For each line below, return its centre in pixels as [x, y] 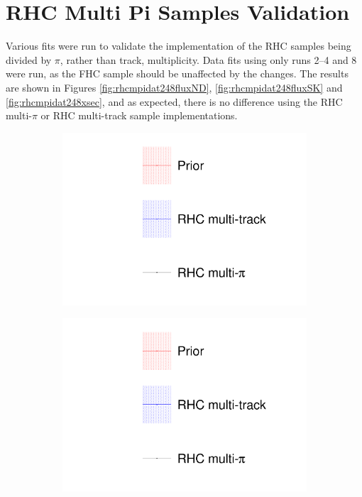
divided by [29, 59]
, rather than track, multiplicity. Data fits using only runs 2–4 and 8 [208, 59]
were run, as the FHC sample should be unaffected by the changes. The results [177, 73]
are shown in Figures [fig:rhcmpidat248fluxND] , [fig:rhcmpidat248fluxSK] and [174, 87]
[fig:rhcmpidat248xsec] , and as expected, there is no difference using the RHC [174, 101]
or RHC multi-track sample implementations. [139, 115]
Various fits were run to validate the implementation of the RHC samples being [179, 46]
